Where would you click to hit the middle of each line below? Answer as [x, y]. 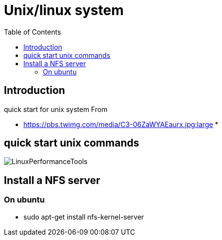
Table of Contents [33, 32]
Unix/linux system [64, 10]
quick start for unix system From [56, 109]
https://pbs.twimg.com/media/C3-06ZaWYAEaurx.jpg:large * [121, 124]
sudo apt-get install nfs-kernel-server [84, 217]
